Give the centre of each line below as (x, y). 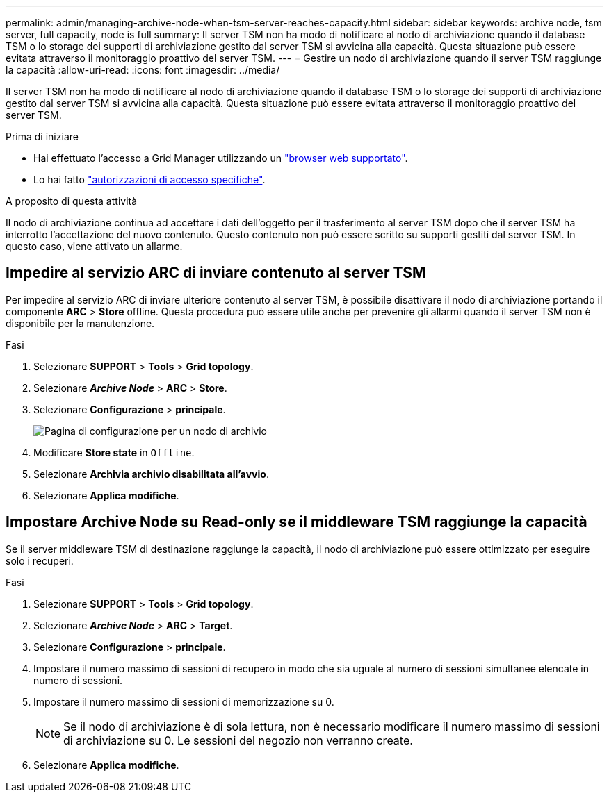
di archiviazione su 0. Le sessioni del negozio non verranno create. (238, 740)
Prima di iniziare (42, 136)
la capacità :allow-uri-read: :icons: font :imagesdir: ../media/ (143, 70)
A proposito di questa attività (72, 201)
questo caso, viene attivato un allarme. (94, 246)
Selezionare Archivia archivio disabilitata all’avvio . (151, 474)
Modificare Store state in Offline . (114, 452)
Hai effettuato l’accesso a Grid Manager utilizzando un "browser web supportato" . (221, 158)
